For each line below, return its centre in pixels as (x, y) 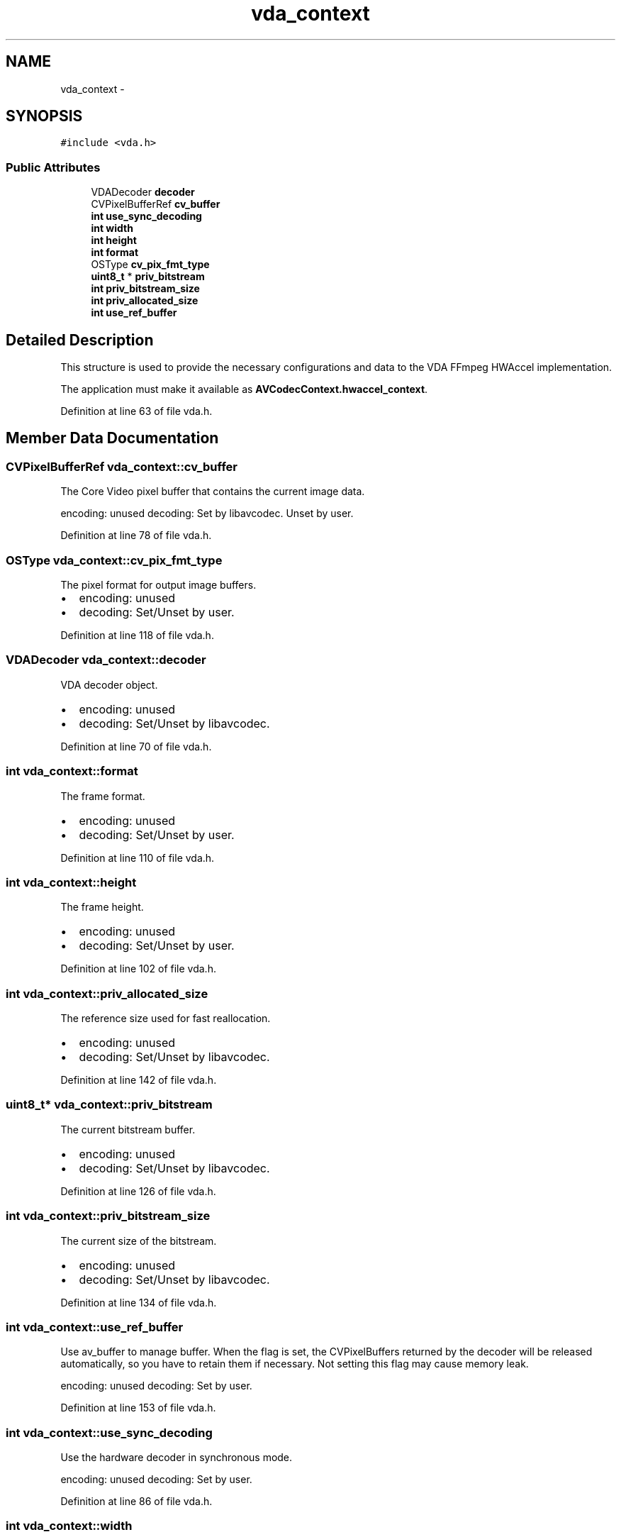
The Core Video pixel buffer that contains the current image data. (213, 492)
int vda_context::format (72, 771)
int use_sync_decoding (146, 216)
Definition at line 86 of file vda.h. (136, 1501)
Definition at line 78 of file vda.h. (136, 536)
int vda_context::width (69, 1526)
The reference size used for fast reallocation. (166, 1018)
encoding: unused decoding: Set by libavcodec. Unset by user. (207, 514)
